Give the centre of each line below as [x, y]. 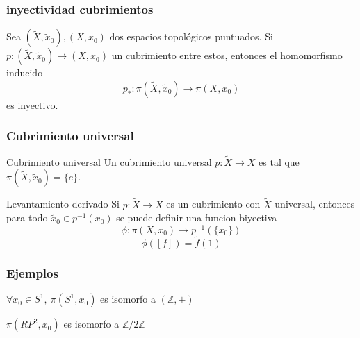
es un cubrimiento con [213, 204]
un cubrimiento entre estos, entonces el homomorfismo [227, 55]
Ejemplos [32, 273]
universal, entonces [315, 204]
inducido [25, 73]
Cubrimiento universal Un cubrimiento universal [109, 161]
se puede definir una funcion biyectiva [197, 218]
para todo [27, 218]
